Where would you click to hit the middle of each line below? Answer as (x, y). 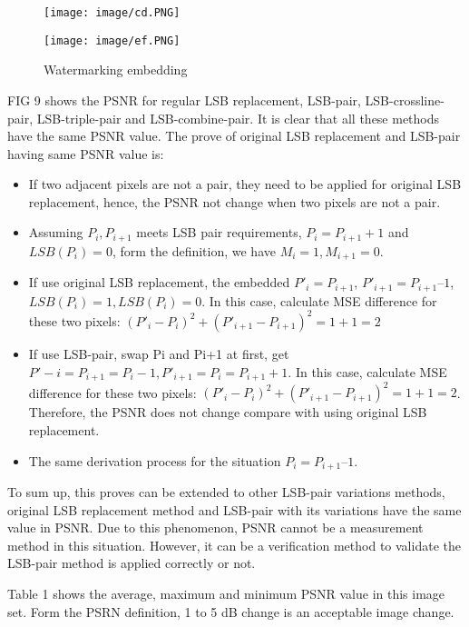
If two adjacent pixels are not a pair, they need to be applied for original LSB (245, 184)
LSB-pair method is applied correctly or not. (132, 563)
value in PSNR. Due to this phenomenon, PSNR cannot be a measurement (215, 527)
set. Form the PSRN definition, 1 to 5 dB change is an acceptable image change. (231, 611)
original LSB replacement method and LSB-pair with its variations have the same (234, 509)
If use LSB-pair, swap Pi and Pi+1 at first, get (159, 353)
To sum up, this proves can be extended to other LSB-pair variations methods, (226, 492)
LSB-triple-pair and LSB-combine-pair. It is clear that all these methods (238, 118)
